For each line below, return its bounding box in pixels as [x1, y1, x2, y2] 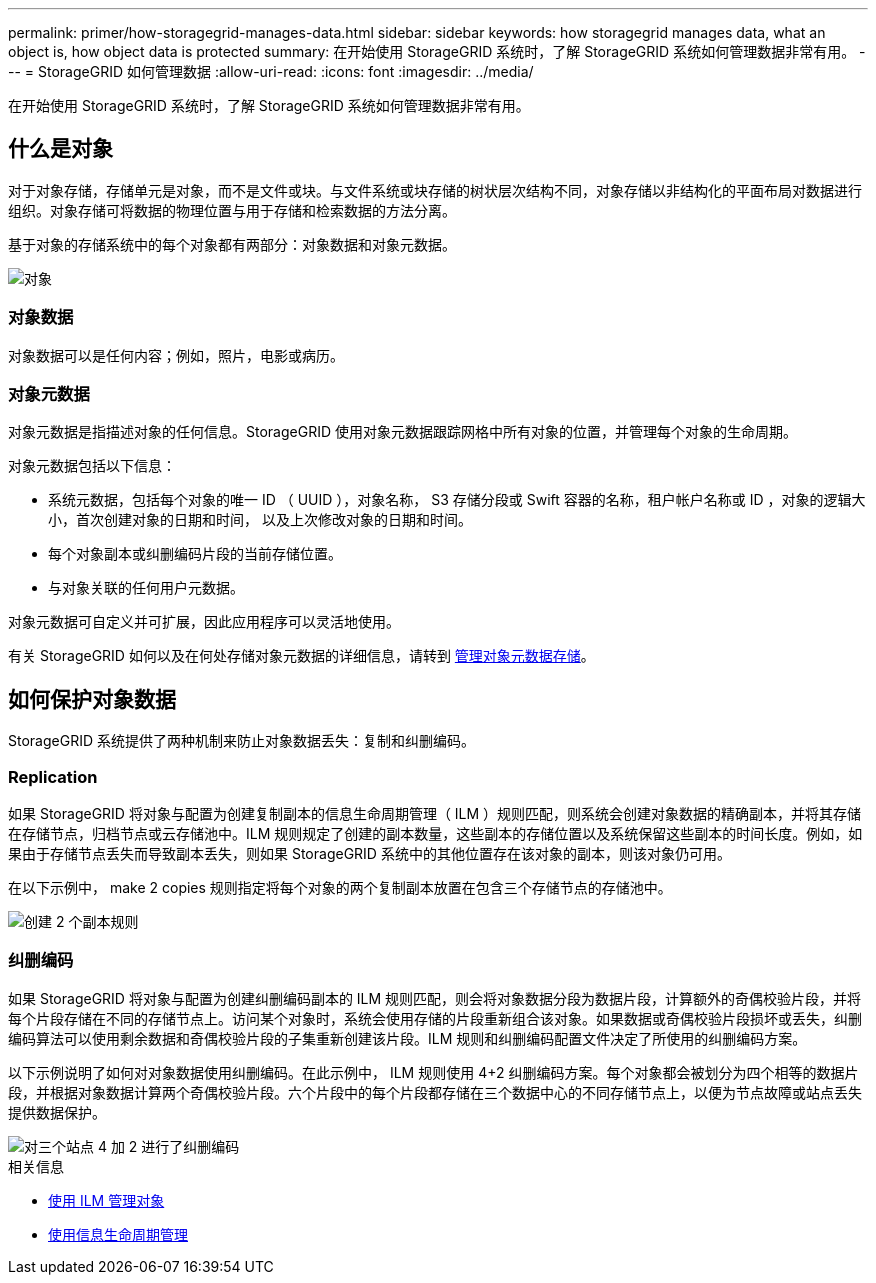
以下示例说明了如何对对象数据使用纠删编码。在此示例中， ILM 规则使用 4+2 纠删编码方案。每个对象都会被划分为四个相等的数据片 [8, 1063, 859, 1081]
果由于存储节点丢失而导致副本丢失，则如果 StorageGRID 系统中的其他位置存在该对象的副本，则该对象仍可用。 [8, 844, 731, 862]
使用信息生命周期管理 [48, 1225, 188, 1243]
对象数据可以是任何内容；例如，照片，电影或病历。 [8, 346, 344, 364]
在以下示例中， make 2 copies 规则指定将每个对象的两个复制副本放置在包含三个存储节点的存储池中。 [8, 878, 672, 896]
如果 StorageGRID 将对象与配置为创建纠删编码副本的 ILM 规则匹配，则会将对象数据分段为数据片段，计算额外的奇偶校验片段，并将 [8, 989, 862, 1007]
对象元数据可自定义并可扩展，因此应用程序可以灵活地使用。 [8, 613, 400, 631]
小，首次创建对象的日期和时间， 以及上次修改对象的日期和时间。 [48, 511, 472, 529]
